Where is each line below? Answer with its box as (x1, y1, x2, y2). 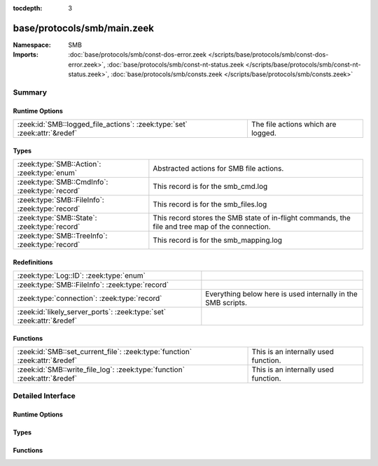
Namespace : (13, 41, 52, 49)
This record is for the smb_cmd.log (153, 182, 268, 192)
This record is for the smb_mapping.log (153, 235, 283, 245)
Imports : (13, 50, 38, 59)
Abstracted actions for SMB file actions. (153, 164, 284, 174)
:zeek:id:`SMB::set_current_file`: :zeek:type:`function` (17, 347, 192, 357)
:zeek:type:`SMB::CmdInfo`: (17, 177, 108, 187)
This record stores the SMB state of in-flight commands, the (153, 213, 351, 223)
